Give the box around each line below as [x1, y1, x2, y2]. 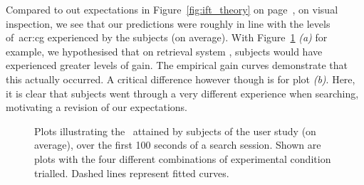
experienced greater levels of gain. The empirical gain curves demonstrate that [6, 58, 348, 73]
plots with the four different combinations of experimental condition [34, 151, 331, 166]
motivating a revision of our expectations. [6, 100, 187, 115]
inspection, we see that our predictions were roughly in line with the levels [6, 16, 331, 31]
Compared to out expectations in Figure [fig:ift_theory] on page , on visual [6, 2, 338, 16]
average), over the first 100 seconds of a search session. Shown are [34, 137, 321, 152]
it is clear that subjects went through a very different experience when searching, [6, 85, 359, 100]
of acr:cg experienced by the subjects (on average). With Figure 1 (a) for [6, 30, 328, 45]
